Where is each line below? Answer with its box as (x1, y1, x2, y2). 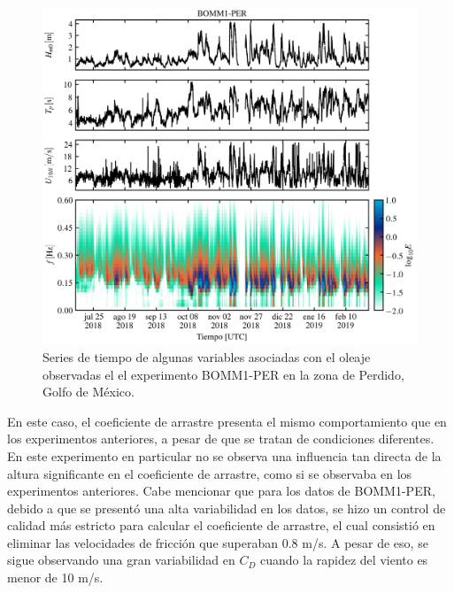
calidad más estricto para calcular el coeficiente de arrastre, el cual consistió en (7, 516, 435, 535)
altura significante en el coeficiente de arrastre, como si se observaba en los (7, 464, 412, 482)
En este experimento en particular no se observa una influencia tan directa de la (7, 446, 442, 465)
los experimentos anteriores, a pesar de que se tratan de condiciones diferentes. (7, 429, 435, 448)
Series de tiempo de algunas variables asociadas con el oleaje (42, 347, 371, 366)
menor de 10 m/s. (7, 568, 104, 587)
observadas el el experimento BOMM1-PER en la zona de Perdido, (42, 365, 404, 383)
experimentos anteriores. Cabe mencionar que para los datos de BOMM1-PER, (7, 481, 435, 500)
